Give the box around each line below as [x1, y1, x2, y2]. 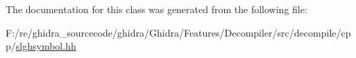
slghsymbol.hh [15, 39, 76, 53]
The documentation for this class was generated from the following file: [6, 2, 307, 16]
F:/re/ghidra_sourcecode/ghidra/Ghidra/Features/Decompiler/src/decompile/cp [6, 25, 351, 39]
